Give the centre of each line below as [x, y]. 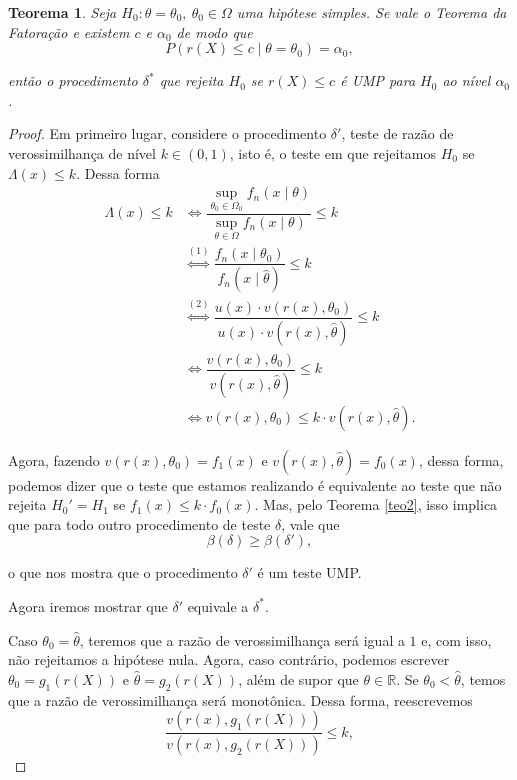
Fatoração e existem [69, 31]
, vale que [310, 523]
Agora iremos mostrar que [88, 605]
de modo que [214, 31]
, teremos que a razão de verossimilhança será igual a [242, 639]
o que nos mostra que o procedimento [123, 572]
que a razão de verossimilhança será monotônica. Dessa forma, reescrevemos [240, 699]
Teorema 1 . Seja [62, 12]
